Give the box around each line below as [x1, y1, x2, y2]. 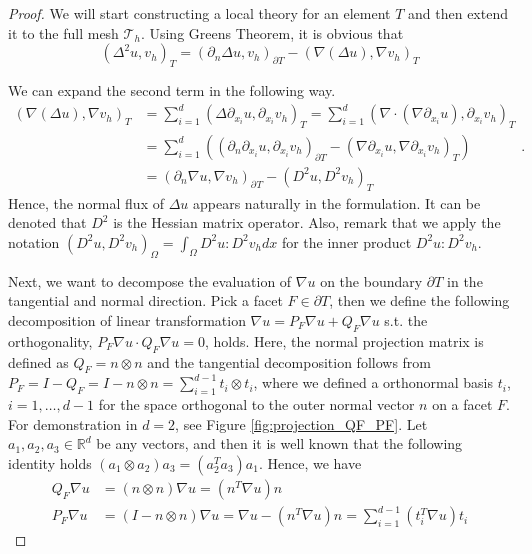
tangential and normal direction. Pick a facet [8, 290, 283, 311]
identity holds [8, 452, 92, 473]
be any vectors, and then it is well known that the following [96, 433, 463, 454]
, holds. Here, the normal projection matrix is [204, 330, 484, 351]
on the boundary [320, 270, 423, 291]
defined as [8, 351, 69, 372]
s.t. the [384, 309, 428, 330]
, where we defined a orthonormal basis [253, 372, 493, 393]
